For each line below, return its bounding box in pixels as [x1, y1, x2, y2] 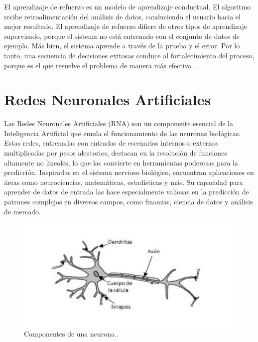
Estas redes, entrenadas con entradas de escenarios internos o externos [4, 138, 219, 148]
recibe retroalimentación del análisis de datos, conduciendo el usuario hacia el [4, 11, 241, 21]
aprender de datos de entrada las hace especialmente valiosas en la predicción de [4, 186, 250, 197]
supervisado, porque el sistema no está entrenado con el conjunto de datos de [4, 30, 240, 41]
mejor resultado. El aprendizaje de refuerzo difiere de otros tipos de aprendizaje [4, 21, 248, 31]
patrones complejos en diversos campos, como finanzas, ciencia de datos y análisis [4, 196, 253, 207]
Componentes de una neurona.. [24, 329, 119, 339]
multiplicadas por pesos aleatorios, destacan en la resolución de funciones [4, 148, 227, 158]
